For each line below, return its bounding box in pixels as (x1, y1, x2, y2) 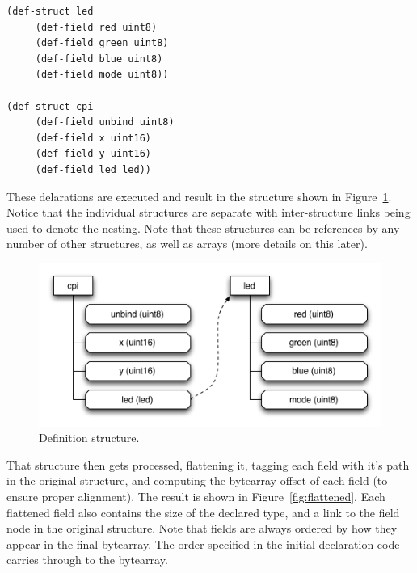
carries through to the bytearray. (6, 551, 168, 568)
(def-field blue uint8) (35, 53, 163, 65)
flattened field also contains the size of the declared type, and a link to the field (6, 503, 400, 520)
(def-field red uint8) (35, 21, 158, 33)
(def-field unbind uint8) (35, 116, 175, 129)
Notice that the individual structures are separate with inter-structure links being (6, 204, 411, 221)
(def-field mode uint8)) (35, 69, 169, 81)
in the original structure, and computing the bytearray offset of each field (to (6, 472, 388, 489)
